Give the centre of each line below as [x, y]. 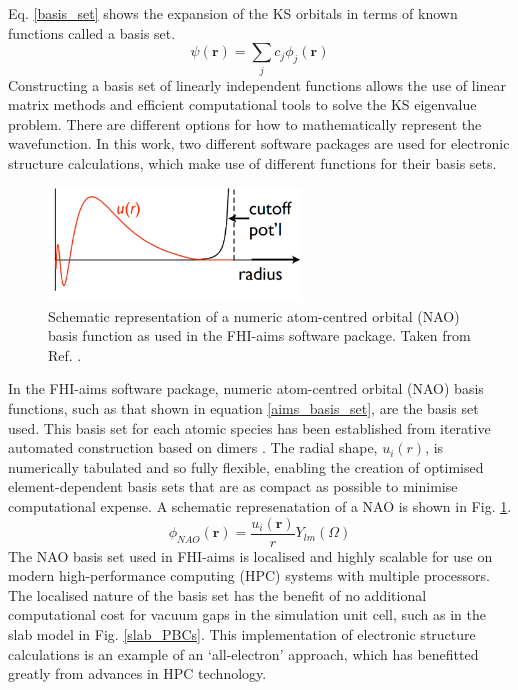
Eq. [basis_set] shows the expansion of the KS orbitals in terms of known [233, 13]
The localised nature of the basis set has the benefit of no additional [217, 594]
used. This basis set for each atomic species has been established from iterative [249, 427]
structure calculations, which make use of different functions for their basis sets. [252, 162]
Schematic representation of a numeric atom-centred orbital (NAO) [254, 315]
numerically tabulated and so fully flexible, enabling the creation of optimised [246, 466]
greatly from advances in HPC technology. [137, 673]
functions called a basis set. [92, 32]
